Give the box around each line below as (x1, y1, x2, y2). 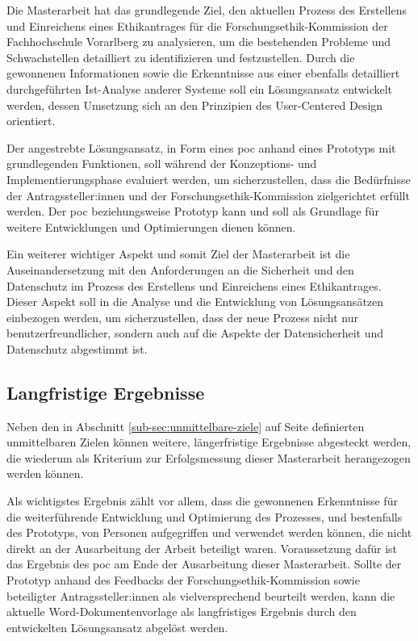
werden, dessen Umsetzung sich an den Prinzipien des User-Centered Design (6, 96, 383, 113)
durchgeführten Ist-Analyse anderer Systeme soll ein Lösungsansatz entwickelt (6, 80, 393, 97)
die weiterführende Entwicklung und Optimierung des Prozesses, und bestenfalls (6, 508, 403, 525)
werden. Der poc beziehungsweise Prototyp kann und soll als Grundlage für (6, 203, 379, 220)
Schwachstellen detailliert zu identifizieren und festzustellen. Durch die (6, 48, 355, 65)
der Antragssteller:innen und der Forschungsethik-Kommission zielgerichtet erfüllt (6, 186, 410, 203)
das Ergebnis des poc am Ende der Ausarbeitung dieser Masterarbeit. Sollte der (6, 555, 402, 572)
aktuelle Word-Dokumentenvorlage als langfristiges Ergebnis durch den (6, 603, 357, 620)
